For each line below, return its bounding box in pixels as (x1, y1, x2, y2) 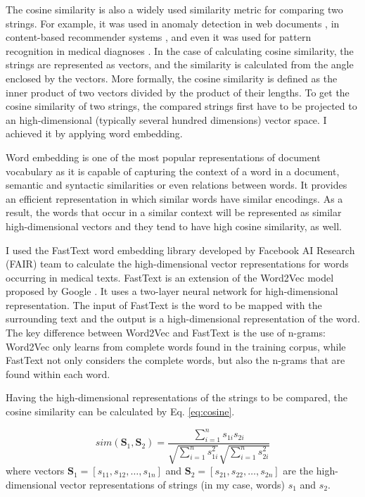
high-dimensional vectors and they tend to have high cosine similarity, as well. (6, 218, 342, 233)
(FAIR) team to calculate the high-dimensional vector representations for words (6, 256, 349, 271)
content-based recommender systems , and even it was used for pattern (6, 30, 312, 44)
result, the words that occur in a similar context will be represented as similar (6, 205, 342, 220)
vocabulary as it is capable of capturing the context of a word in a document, (6, 163, 340, 178)
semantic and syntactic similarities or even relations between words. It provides (6, 177, 347, 192)
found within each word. (6, 366, 110, 381)
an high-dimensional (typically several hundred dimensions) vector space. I (6, 112, 327, 127)
